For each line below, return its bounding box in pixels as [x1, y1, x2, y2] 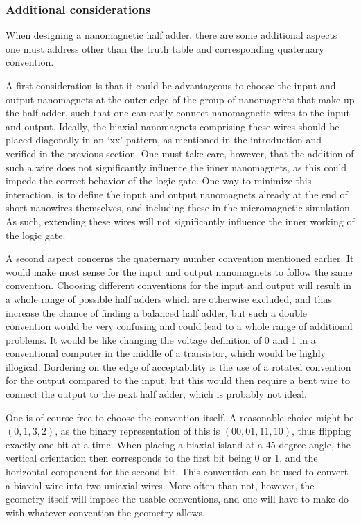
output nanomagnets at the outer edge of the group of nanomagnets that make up [6, 91, 355, 106]
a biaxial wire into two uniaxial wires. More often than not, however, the [6, 478, 315, 492]
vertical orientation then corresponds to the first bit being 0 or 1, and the [6, 451, 318, 465]
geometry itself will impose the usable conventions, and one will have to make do [6, 491, 349, 506]
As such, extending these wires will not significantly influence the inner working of [6, 213, 355, 228]
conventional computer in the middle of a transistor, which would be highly [6, 346, 326, 360]
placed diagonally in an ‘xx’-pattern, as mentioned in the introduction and [6, 132, 322, 147]
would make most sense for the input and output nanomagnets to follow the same [6, 264, 353, 279]
